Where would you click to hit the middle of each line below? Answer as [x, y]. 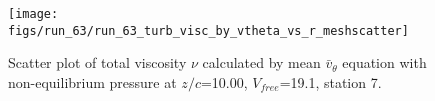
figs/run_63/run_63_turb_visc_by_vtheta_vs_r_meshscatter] [208, 30]
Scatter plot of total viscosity [97, 62]
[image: [33, 14]
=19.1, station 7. [330, 81]
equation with [384, 62]
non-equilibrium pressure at [92, 81]
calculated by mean [261, 62]
